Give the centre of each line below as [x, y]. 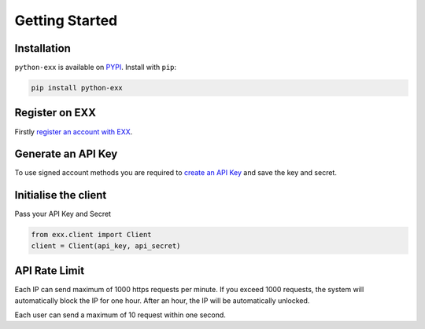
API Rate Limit [50, 271]
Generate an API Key [66, 154]
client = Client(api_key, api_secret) [106, 246]
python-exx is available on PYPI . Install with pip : [96, 68]
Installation [42, 48]
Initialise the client [61, 195]
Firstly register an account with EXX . [74, 132]
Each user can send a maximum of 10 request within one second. [120, 315]
